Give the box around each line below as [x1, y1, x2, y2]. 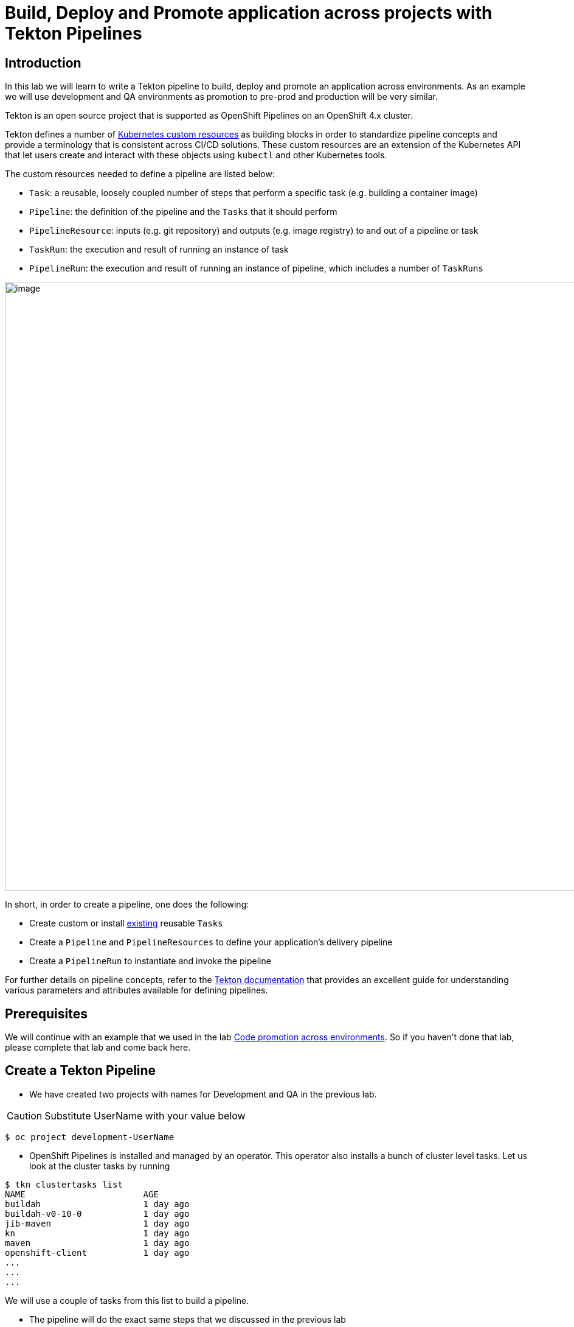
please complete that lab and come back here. [5, 1042, 191, 1053]
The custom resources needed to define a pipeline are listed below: [5, 169, 275, 180]
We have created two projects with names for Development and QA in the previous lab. [29, 1088, 377, 1099]
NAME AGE [5, 1189, 159, 1199]
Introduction [5, 55, 81, 71]
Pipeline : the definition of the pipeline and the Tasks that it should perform [29, 206, 337, 217]
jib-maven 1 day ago [5, 1218, 190, 1228]
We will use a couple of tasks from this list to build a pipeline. [5, 1295, 249, 1306]
